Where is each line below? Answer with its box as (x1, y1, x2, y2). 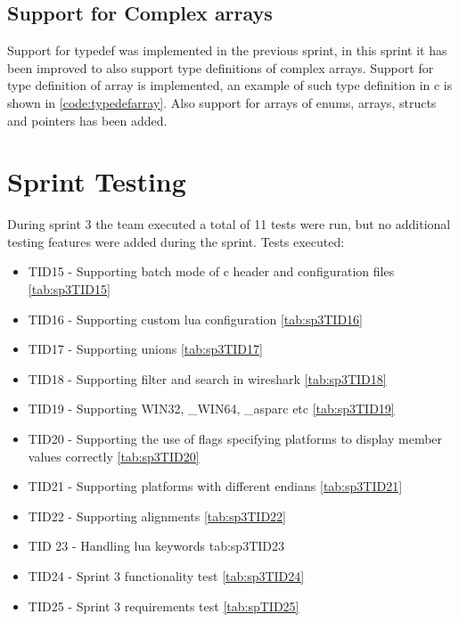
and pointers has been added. (7, 110, 168, 129)
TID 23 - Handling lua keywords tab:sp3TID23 (28, 536, 285, 555)
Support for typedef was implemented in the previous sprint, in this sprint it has (7, 41, 447, 60)
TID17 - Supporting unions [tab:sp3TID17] (28, 340, 263, 358)
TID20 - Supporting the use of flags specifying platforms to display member (28, 430, 443, 448)
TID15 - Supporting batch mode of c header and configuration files (28, 262, 395, 281)
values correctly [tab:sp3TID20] (28, 446, 200, 465)
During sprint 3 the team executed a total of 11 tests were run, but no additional (7, 215, 451, 233)
